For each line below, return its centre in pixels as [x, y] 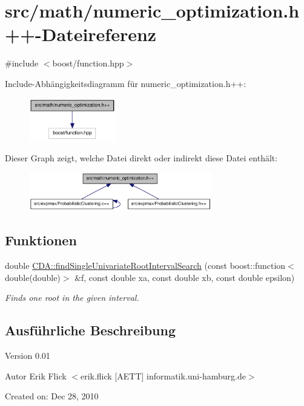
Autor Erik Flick [36, 375]
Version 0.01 [28, 356]
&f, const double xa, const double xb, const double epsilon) [185, 277]
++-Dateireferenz [81, 34]
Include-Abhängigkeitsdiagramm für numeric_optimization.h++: [126, 83]
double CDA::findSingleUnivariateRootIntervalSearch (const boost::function [145, 266]
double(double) [33, 277]
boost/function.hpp [88, 63]
